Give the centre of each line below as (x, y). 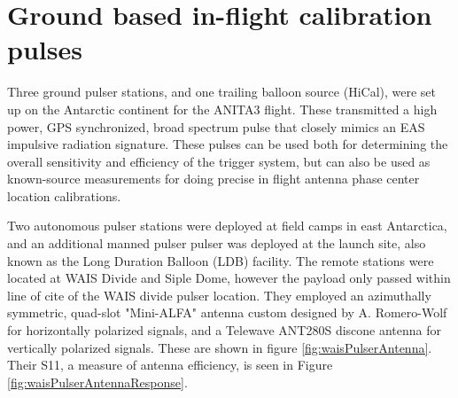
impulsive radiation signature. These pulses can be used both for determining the (228, 144)
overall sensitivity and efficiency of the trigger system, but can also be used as (219, 161)
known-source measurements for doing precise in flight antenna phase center (213, 179)
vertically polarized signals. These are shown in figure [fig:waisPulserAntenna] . (220, 347)
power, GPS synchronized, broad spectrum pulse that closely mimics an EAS (216, 126)
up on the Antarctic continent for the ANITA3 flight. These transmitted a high (222, 109)
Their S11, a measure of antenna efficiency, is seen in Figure (170, 365)
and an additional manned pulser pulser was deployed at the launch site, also (217, 243)
